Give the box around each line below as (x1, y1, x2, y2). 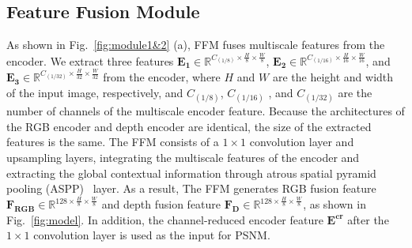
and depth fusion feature (101, 196, 221, 212)
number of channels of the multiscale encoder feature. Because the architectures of (6, 103, 405, 119)
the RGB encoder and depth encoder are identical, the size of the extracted (6, 118, 372, 134)
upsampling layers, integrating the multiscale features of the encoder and (6, 148, 360, 165)
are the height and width (272, 69, 394, 85)
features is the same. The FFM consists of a (6, 133, 219, 150)
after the (347, 211, 389, 227)
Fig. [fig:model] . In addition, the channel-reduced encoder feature (6, 211, 323, 227)
